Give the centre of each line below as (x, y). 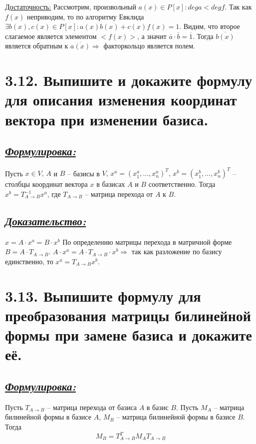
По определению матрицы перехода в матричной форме (147, 241)
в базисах (111, 184)
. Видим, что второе (210, 26)
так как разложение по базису (177, 251)
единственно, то (29, 261)
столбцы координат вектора (46, 184)
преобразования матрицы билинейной (128, 315)
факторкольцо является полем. (149, 46)
